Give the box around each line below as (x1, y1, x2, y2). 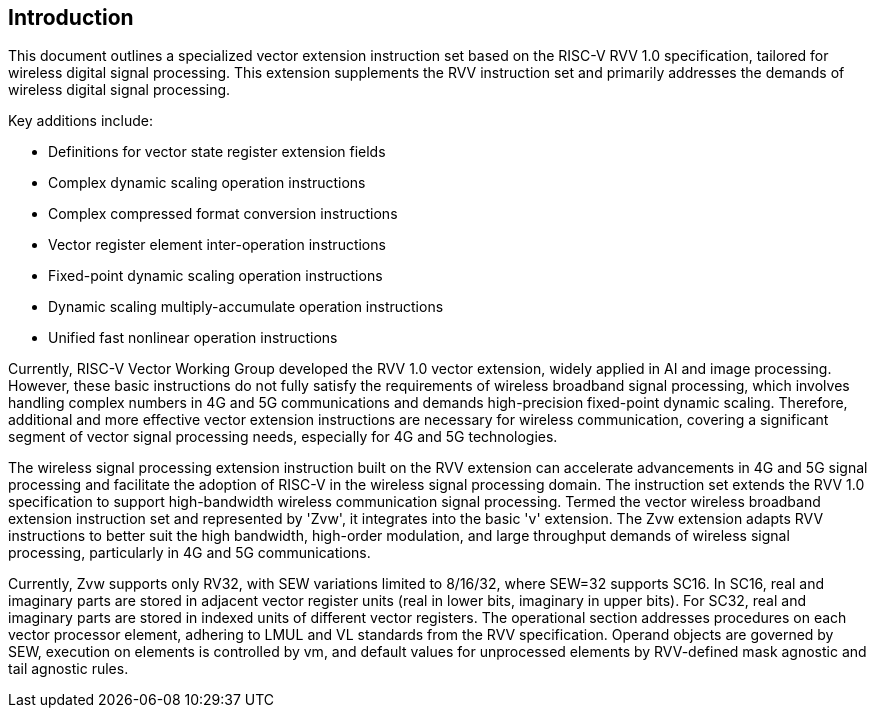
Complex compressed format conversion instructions (48, 205, 398, 223)
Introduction (8, 5, 134, 30)
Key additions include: (8, 112, 154, 130)
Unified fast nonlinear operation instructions (48, 329, 338, 347)
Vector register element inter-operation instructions (48, 236, 386, 254)
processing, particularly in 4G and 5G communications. (8, 544, 371, 562)
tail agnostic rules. (8, 660, 129, 678)
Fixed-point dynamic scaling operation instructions (48, 267, 383, 285)
